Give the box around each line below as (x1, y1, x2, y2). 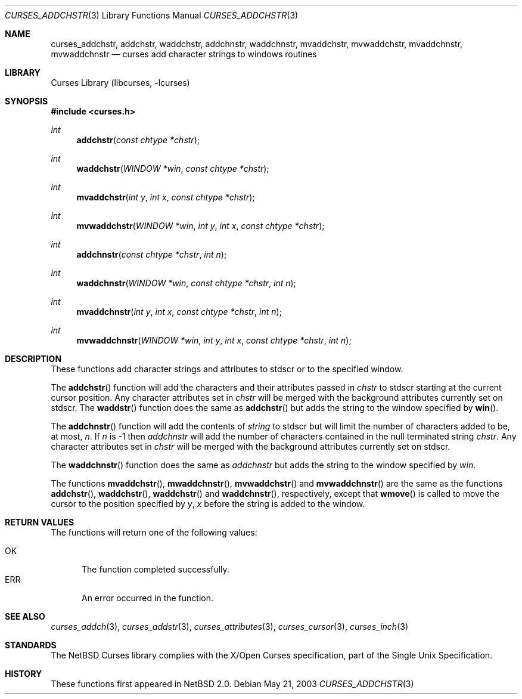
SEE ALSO (5, 611, 45, 621)
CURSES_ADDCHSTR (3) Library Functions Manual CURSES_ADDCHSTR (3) (5, 10, 299, 20)
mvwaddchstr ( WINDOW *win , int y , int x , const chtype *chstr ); (76, 221, 325, 231)
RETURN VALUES (5, 517, 74, 527)
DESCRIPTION (5, 354, 62, 364)
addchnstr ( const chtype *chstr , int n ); (76, 249, 227, 259)
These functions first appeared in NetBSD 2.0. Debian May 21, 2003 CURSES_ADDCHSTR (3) (51, 679, 414, 689)
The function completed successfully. (82, 564, 229, 574)
